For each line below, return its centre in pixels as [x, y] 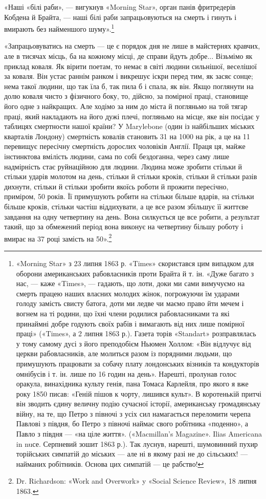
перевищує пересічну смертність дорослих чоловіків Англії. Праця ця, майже [125, 146]
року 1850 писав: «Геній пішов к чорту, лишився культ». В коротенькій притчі [139, 393]
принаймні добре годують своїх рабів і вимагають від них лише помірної [130, 323]
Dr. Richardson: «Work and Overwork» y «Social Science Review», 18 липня [136, 481]
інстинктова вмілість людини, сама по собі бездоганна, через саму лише [117, 156]
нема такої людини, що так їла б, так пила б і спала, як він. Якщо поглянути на [129, 86]
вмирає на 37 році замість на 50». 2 [58, 237]
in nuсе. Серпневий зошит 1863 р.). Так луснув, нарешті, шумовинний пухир [137, 443]
